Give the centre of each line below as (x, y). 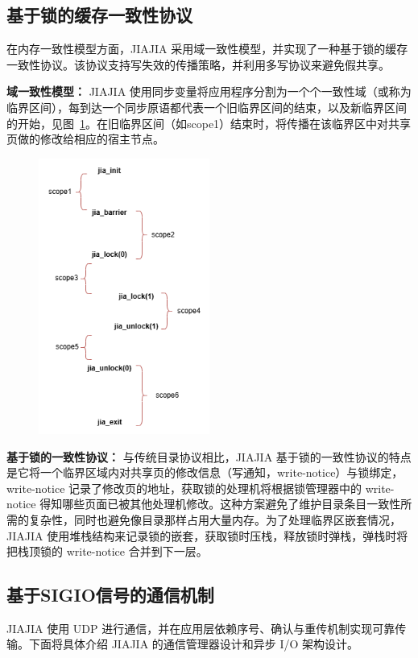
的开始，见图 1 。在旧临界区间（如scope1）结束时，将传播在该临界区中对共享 (209, 123)
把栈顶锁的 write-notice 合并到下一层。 (107, 551)
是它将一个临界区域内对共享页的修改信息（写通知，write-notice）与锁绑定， (205, 472)
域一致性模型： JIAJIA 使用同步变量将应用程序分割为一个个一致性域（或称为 (209, 91)
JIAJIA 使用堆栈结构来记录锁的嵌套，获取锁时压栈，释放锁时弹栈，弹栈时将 (207, 535)
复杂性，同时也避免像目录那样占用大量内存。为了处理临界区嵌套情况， (215, 519)
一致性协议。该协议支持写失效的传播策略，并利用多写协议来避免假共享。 (198, 64)
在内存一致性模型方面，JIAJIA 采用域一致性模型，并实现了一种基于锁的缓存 (207, 49)
